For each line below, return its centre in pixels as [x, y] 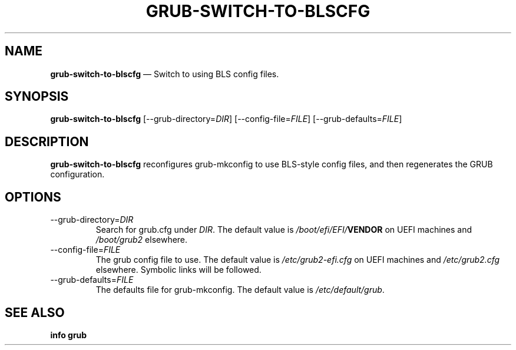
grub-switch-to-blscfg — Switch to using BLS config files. [165, 74]
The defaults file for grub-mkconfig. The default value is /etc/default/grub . [240, 290]
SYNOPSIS [37, 97]
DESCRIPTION [47, 141]
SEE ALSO [35, 312]
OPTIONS [33, 197]
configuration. [77, 174]
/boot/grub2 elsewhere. [142, 240]
